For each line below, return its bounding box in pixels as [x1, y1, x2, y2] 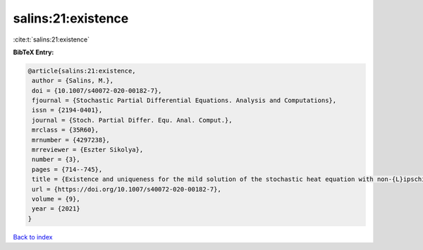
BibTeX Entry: [13, 48, 54, 56]
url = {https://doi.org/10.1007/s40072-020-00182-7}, [32, 185, 221, 193]
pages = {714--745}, [32, 165, 103, 173]
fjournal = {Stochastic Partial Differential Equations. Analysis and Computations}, [32, 96, 337, 105]
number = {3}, [32, 156, 80, 163]
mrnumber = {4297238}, [32, 136, 111, 144]
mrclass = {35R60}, [32, 126, 99, 134]
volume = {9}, [32, 195, 80, 203]
